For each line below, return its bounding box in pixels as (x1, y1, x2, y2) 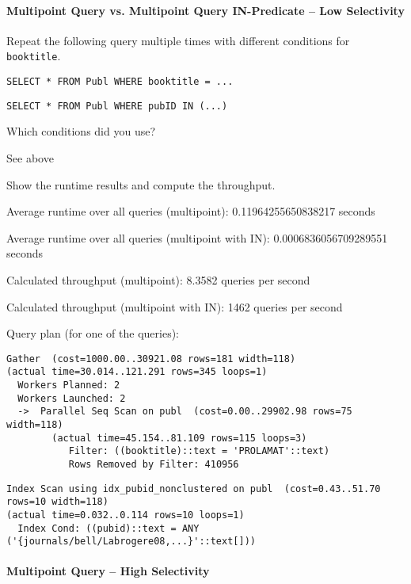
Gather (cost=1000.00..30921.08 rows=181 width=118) (6, 353, 296, 365)
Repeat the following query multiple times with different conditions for (6, 32, 350, 48)
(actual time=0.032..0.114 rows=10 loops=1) (6, 509, 245, 521)
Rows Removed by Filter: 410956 (68, 458, 239, 470)
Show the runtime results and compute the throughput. (6, 176, 276, 193)
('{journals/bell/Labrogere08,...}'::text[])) (6, 536, 256, 548)
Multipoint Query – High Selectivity (6, 563, 210, 579)
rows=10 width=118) (6, 496, 108, 508)
